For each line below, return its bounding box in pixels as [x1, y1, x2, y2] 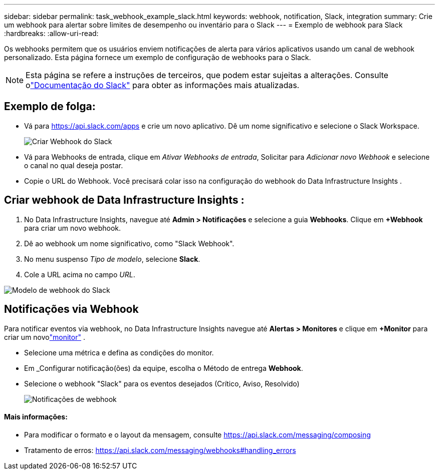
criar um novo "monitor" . [4, 332, 85, 341]
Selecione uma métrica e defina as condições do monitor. [24, 348, 214, 357]
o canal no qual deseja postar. [24, 161, 123, 170]
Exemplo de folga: [4, 100, 96, 113]
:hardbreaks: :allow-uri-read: [4, 29, 99, 38]
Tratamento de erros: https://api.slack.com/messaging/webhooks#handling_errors [24, 445, 296, 454]
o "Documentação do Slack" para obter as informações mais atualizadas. [26, 80, 300, 90]
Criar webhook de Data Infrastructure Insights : [4, 194, 245, 207]
